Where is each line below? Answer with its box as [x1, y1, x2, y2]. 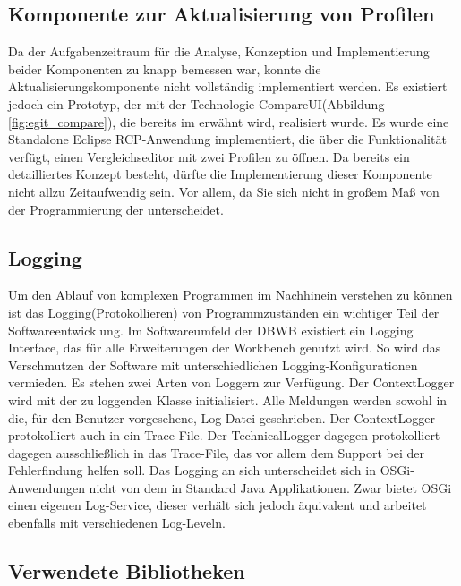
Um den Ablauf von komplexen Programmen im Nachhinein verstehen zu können [8, 285, 453, 304]
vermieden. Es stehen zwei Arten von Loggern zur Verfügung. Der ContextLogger [8, 373, 455, 392]
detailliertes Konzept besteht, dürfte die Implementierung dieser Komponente [8, 165, 432, 183]
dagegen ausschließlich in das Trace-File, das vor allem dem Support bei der [8, 443, 424, 462]
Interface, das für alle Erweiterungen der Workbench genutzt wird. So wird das [8, 338, 441, 357]
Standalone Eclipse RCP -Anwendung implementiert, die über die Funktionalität [8, 130, 447, 149]
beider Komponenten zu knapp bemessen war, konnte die [8, 59, 321, 78]
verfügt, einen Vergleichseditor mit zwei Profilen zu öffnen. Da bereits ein [8, 147, 410, 166]
